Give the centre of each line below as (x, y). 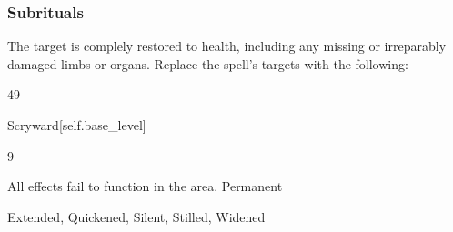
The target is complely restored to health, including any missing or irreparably (227, 46)
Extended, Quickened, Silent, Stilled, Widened (136, 216)
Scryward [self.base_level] (77, 125)
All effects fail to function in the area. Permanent (145, 186)
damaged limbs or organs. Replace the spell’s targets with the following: (208, 63)
